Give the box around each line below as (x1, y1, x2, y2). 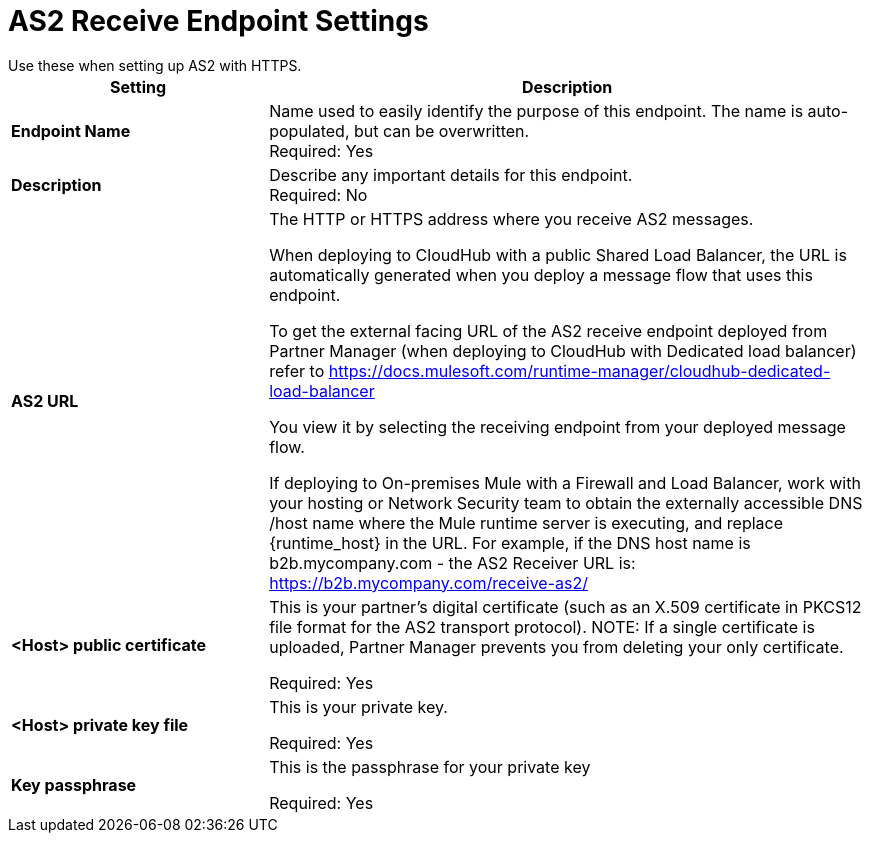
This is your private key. (269, 696, 448, 717)
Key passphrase (11, 774, 137, 795)
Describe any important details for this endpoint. (269, 164, 633, 185)
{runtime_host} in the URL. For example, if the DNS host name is (269, 532, 751, 553)
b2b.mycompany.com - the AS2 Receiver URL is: (269, 552, 636, 573)
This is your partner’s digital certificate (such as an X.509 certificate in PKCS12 (269, 596, 862, 617)
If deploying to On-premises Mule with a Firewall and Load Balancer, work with (269, 472, 861, 493)
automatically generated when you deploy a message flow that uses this (269, 264, 813, 285)
